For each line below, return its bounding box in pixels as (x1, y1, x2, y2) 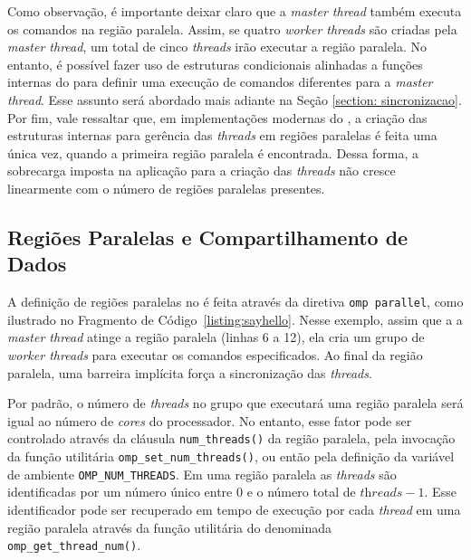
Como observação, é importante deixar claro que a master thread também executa (7, 2, 462, 20)
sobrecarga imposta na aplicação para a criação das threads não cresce (7, 161, 396, 180)
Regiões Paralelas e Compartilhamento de (7, 223, 409, 251)
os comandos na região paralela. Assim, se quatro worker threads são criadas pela (7, 19, 457, 38)
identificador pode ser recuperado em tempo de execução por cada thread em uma (7, 499, 461, 518)
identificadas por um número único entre (7, 482, 233, 501)
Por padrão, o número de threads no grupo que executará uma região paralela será (7, 394, 464, 413)
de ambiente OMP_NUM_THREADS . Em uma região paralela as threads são (7, 464, 397, 483)
